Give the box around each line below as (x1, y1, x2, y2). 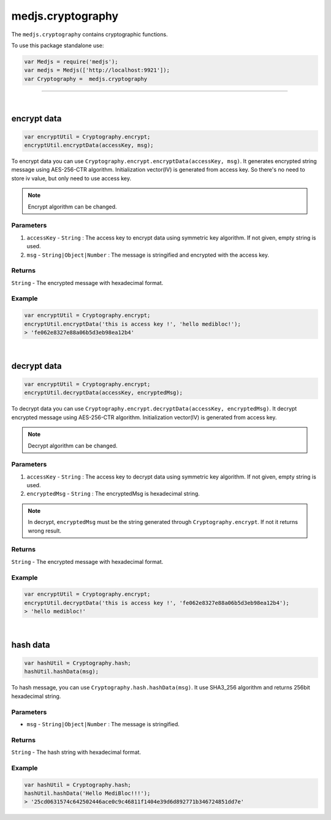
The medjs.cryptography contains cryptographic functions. (11, 31, 168, 38)
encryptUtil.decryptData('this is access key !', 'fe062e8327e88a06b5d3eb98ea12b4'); (24, 599, 289, 606)
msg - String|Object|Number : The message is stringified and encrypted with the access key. (26, 251, 270, 259)
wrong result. (28, 527, 61, 534)
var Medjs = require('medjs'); (24, 58, 119, 65)
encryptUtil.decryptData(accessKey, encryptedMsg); (24, 389, 183, 397)
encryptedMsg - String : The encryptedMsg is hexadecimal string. (26, 490, 200, 498)
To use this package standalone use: (11, 42, 104, 49)
